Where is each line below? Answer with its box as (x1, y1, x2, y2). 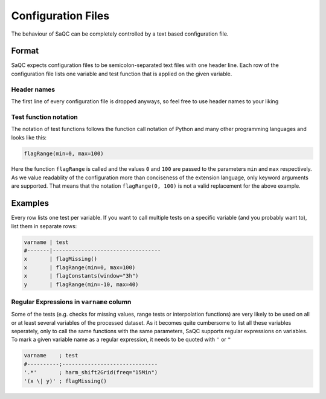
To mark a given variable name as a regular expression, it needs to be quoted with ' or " (11, 336, 231, 343)
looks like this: (11, 133, 47, 141)
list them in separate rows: (11, 222, 77, 229)
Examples (11, 198, 50, 208)
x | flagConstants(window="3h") (24, 272, 139, 279)
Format (11, 46, 39, 56)
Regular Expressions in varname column (11, 298, 132, 306)
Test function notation (11, 112, 78, 121)
